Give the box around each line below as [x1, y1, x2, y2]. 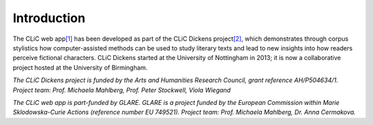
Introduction [12, 10, 86, 26]
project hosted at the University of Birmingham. [12, 63, 148, 72]
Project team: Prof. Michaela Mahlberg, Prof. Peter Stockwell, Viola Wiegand [12, 86, 231, 94]
